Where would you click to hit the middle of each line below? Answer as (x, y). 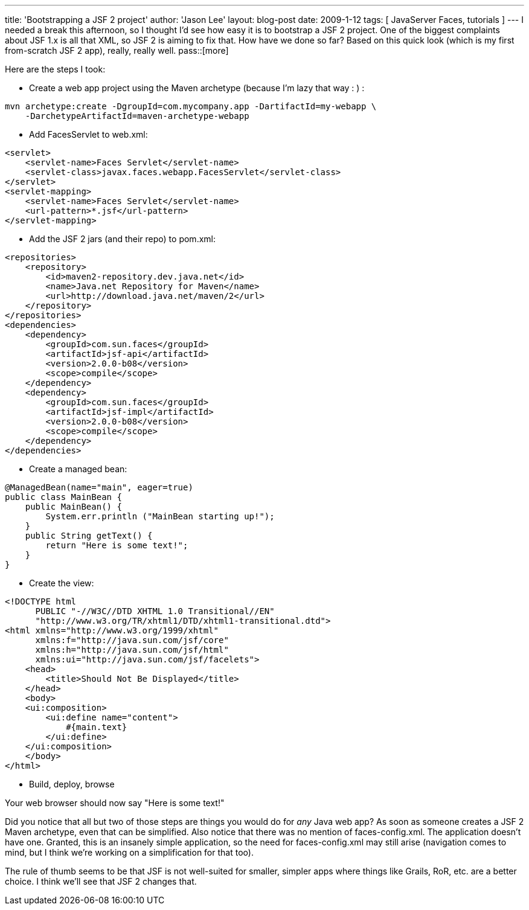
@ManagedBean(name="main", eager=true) (99, 487)
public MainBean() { (73, 507)
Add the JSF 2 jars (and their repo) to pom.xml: (122, 239)
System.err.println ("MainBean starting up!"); (160, 516)
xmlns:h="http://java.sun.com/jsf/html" (132, 650)
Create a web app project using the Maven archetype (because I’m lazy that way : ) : (197, 88)
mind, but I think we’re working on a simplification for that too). (129, 852)
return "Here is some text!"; (117, 545)
